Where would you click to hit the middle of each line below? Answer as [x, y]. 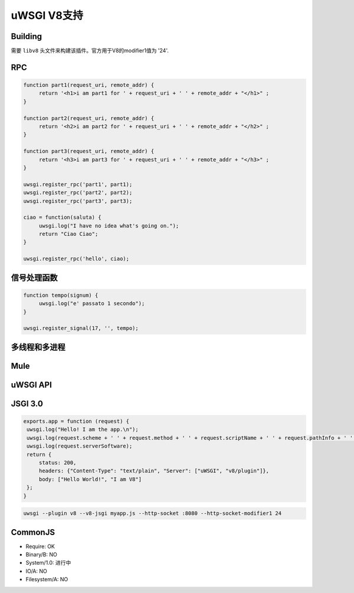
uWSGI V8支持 [47, 15]
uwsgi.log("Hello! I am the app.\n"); [83, 430]
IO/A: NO [36, 571]
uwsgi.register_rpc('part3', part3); [78, 201]
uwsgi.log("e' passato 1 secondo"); [92, 304]
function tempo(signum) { [61, 295]
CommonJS [33, 532]
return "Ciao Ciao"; [68, 234]
